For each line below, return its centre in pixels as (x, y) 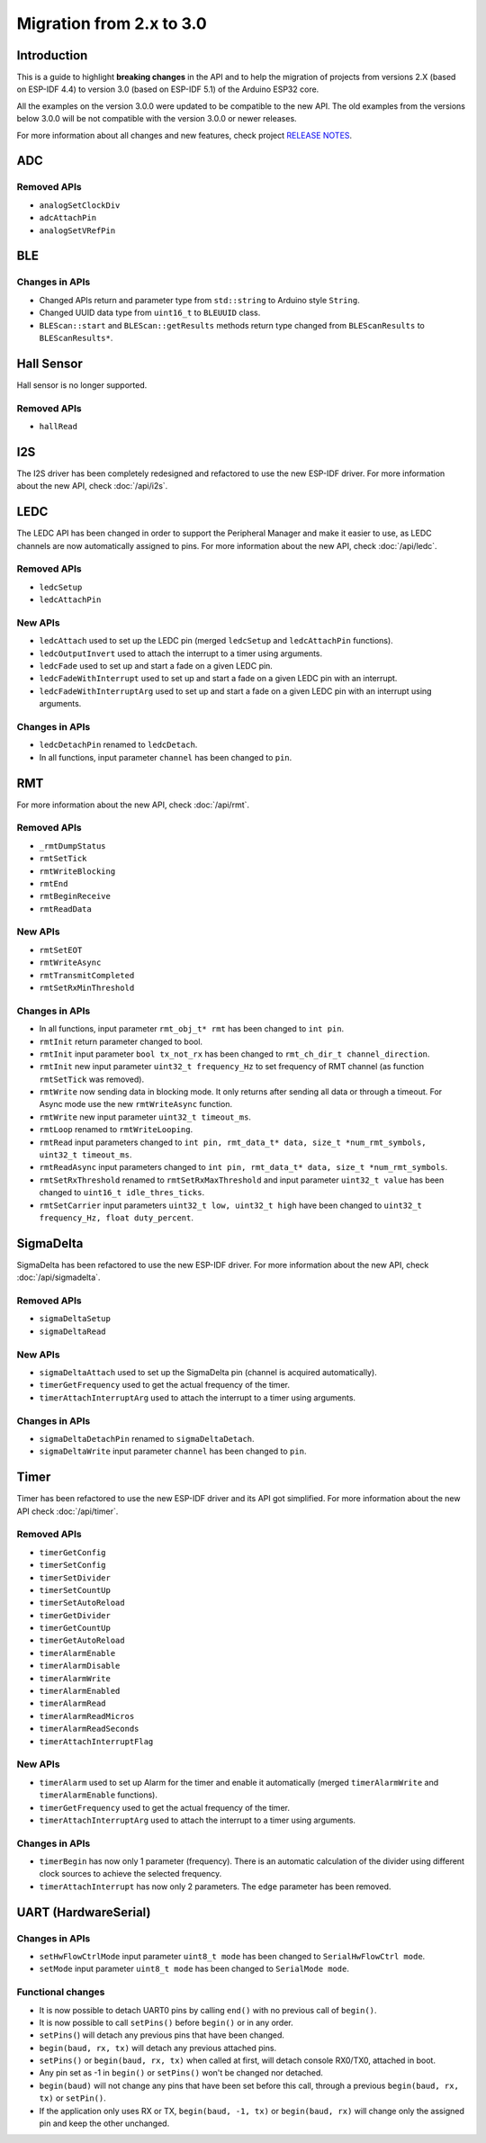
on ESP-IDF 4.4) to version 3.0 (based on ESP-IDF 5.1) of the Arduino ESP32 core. (168, 89)
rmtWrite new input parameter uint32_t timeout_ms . (145, 1117)
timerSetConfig (73, 1565)
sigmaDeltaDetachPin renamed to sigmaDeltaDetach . (147, 1438)
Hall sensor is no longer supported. (82, 385)
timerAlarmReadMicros (87, 1716)
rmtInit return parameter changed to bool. (121, 1041)
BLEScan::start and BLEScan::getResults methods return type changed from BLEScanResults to (232, 325)
